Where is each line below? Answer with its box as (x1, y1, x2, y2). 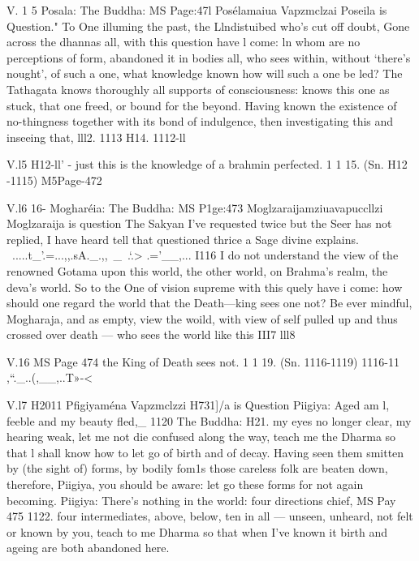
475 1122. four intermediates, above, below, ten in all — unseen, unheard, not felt (6, 507, 413, 525)
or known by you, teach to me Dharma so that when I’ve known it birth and (6, 523, 387, 540)
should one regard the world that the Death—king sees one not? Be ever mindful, (6, 294, 413, 311)
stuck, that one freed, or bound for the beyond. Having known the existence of (6, 96, 397, 113)
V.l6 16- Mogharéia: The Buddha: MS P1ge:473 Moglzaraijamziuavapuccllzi (6, 199, 383, 216)
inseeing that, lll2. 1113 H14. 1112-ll (6, 128, 186, 145)
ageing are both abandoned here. (6, 539, 170, 556)
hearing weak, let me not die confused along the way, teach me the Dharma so (6, 428, 396, 445)
